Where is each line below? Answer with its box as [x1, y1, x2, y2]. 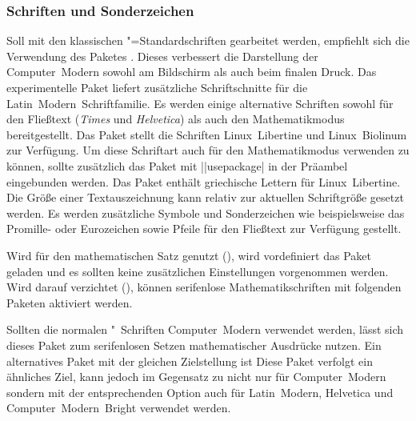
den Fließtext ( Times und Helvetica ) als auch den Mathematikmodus [6, 110, 345, 127]
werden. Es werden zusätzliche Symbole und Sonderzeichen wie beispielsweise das [6, 204, 405, 221]
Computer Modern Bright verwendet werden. [6, 399, 231, 416]
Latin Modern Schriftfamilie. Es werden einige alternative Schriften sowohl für [6, 94, 394, 111]
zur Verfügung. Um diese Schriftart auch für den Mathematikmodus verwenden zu [6, 142, 410, 158]
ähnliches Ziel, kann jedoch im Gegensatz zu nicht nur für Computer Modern [6, 368, 386, 385]
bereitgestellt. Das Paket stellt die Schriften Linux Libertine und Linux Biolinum [6, 126, 407, 142]
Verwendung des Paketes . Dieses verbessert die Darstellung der [6, 47, 318, 64]
